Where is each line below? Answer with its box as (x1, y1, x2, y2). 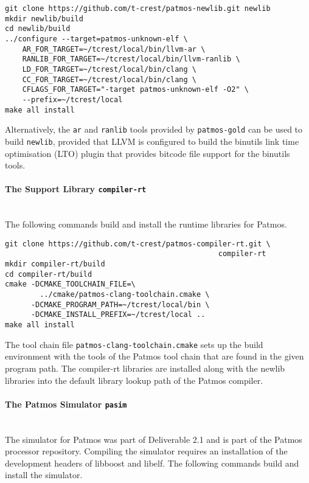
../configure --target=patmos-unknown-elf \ (5, 34, 188, 43)
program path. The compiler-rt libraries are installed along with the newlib (5, 361, 285, 374)
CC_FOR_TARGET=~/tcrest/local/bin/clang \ (22, 75, 196, 84)
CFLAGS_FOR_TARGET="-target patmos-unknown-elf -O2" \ (22, 85, 249, 94)
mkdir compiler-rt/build (5, 260, 105, 269)
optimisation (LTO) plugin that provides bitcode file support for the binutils (5, 147, 290, 159)
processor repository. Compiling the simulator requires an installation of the (5, 445, 288, 457)
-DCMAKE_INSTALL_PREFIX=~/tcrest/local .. (30, 310, 206, 319)
